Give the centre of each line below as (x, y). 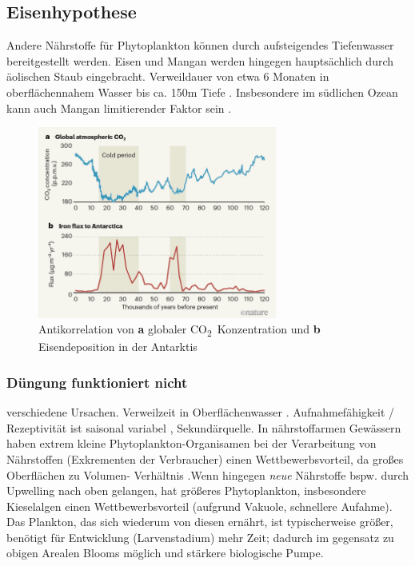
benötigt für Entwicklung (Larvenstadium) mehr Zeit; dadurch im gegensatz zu (200, 537)
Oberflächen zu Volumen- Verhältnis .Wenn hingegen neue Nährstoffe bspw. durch (208, 474)
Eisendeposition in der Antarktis (118, 347)
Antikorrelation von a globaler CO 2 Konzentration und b (180, 330)
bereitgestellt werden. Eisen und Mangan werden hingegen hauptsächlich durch (200, 60)
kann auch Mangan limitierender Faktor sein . (119, 108)
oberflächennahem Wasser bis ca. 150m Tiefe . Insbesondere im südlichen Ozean (202, 92)
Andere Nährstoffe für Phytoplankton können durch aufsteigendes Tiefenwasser (200, 45)
